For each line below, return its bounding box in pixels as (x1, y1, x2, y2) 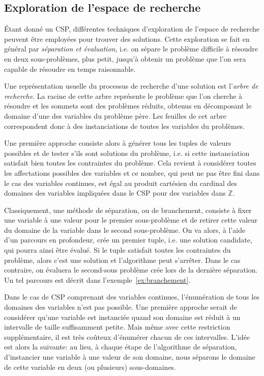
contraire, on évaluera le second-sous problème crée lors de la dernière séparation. (4, 264, 258, 275)
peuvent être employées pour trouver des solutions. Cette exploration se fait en (4, 33, 250, 44)
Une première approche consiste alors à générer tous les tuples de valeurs (4, 138, 231, 148)
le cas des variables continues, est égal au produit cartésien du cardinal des (4, 177, 237, 188)
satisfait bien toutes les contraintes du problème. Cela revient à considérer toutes (4, 157, 256, 168)
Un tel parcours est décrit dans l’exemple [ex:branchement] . (4, 274, 191, 285)
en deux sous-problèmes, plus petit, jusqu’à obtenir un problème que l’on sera (4, 53, 246, 64)
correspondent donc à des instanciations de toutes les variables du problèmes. (4, 120, 245, 131)
